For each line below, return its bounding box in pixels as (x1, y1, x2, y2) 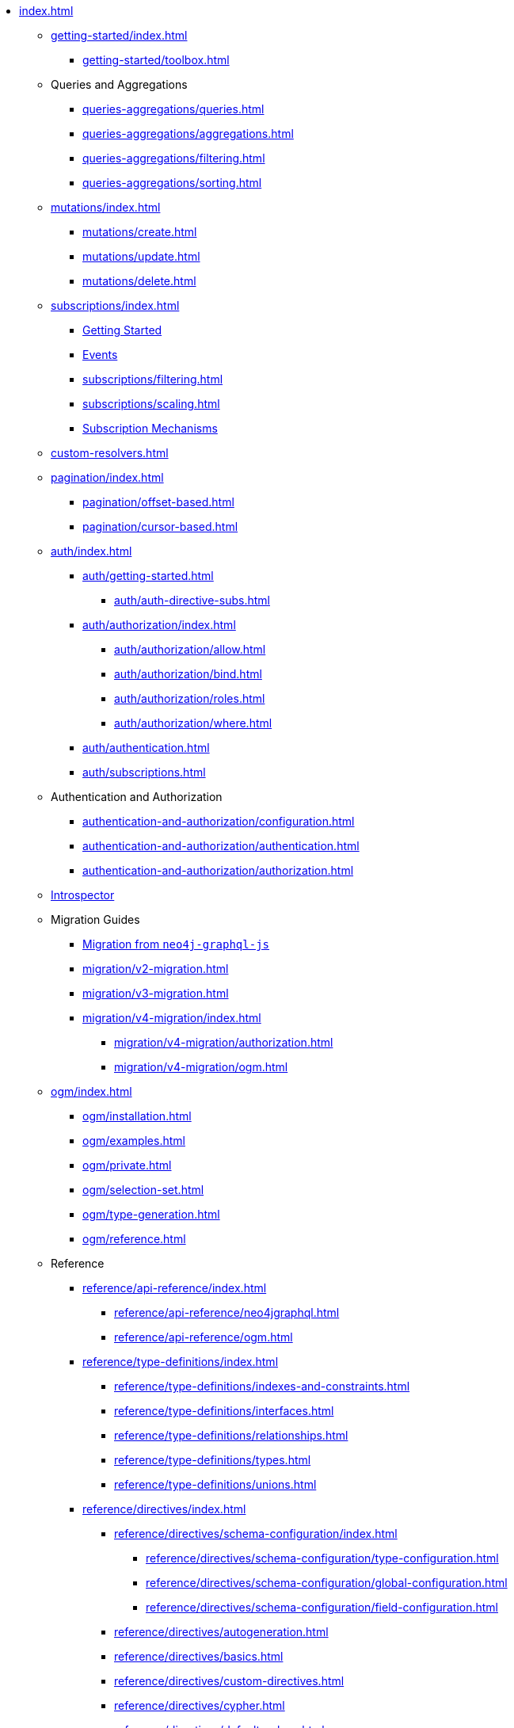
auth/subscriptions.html (82, 765, 206, 779)
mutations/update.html (82, 250, 200, 263)
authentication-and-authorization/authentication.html (82, 839, 360, 853)
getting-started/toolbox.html (82, 53, 230, 67)
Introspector (51, 888, 115, 902)
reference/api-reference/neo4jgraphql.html (114, 1306, 340, 1319)
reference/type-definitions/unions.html (114, 1478, 317, 1491)
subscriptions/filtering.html (82, 372, 223, 386)
